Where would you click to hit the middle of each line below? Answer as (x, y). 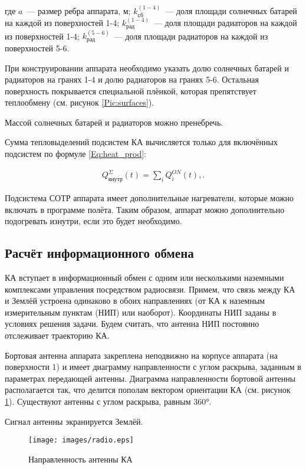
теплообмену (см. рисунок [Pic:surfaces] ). (80, 102)
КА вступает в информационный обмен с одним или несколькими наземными (144, 277)
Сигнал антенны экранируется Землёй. (74, 421)
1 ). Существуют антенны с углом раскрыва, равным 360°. (108, 401)
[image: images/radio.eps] (81, 440)
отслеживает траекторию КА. (57, 335)
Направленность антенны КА (80, 459)
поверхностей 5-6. (37, 47)
